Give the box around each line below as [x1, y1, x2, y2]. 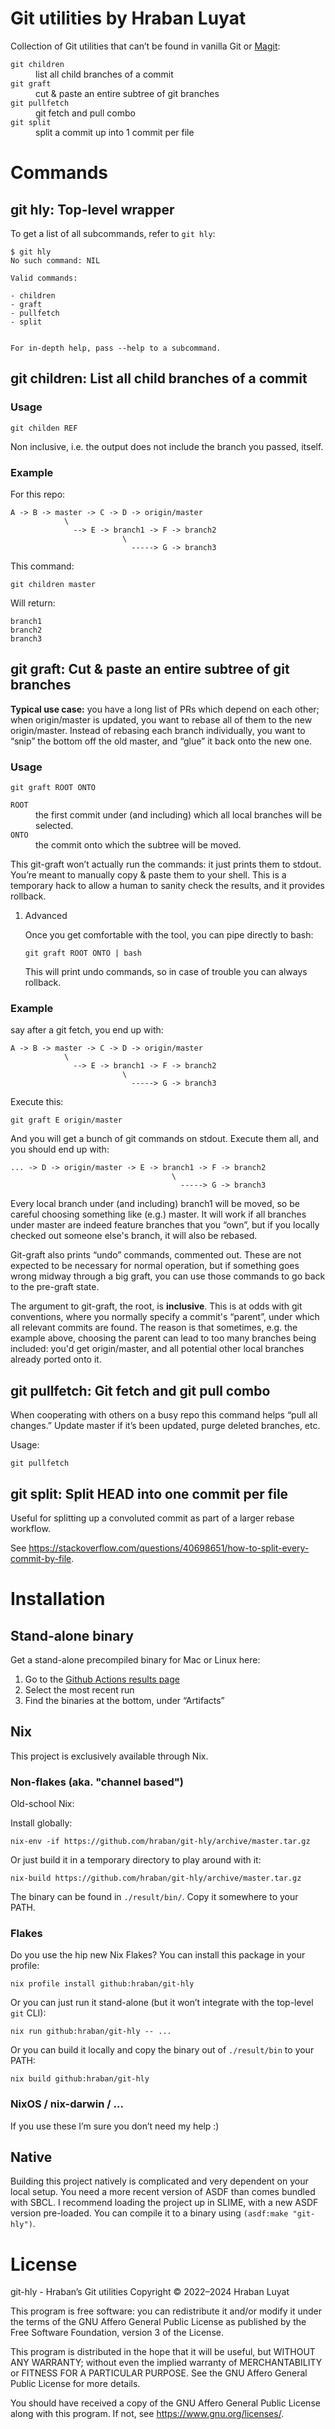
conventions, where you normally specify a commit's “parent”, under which [10, 1311, 320, 1323]
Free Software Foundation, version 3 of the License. [10, 2327, 224, 2339]
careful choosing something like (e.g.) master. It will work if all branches [10, 1208, 307, 1221]
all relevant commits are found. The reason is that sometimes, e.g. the [10, 1322, 298, 1334]
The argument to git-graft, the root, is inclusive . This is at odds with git [10, 1300, 303, 1312]
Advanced [24, 910, 68, 922]
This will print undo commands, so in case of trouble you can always [24, 966, 308, 978]
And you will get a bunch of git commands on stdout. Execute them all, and [10, 1133, 320, 1145]
